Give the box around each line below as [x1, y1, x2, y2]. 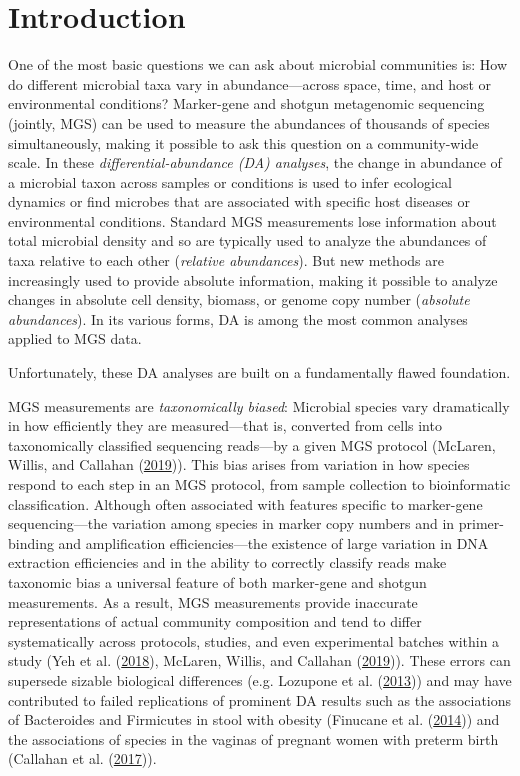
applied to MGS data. [8, 328, 142, 349]
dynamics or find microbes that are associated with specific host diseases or [8, 191, 471, 212]
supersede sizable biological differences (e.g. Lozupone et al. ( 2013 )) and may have [8, 669, 512, 690]
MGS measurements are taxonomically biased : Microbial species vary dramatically [8, 395, 510, 416]
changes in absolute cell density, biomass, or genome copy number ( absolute [8, 289, 470, 310]
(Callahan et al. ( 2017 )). [8, 748, 157, 769]
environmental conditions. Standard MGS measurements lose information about [8, 210, 497, 231]
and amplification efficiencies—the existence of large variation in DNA [58, 532, 489, 553]
